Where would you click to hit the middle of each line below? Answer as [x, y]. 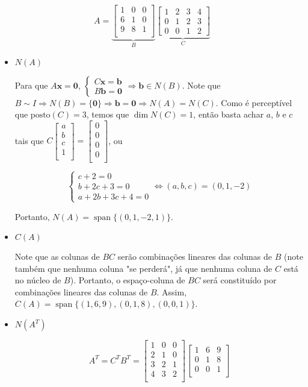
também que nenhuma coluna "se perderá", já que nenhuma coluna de [143, 268]
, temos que [108, 114]
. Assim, [172, 291]
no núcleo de [38, 280]
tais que [29, 140]
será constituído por [240, 280]
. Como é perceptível [254, 102]
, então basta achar [229, 114]
